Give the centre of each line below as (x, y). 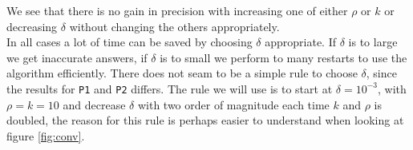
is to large (373, 42)
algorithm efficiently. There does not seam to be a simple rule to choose (182, 73)
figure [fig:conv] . (46, 135)
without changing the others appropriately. (174, 26)
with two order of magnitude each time (233, 104)
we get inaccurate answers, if (77, 57)
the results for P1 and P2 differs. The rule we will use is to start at (170, 88)
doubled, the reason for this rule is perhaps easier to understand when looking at (205, 120)
